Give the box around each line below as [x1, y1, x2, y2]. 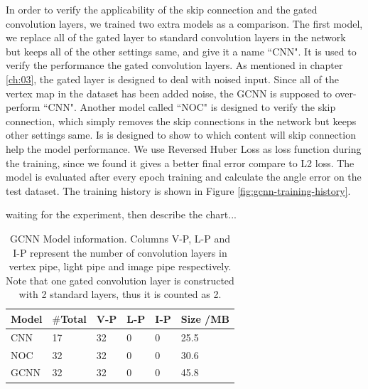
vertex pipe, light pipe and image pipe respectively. [9, 259, 232, 274]
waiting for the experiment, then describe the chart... [6, 207, 237, 222]
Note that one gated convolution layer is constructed [6, 272, 234, 287]
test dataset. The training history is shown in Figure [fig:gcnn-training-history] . [6, 183, 351, 198]
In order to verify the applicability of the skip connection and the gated [6, 2, 318, 16]
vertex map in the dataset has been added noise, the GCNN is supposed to [6, 85, 332, 100]
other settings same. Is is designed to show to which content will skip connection [6, 127, 356, 142]
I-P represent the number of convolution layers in [13, 245, 227, 260]
